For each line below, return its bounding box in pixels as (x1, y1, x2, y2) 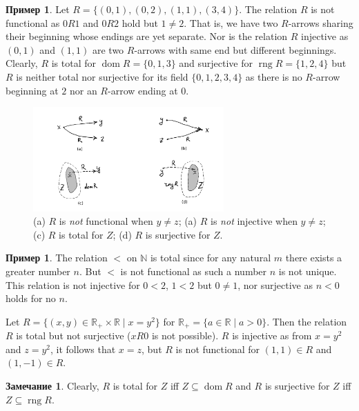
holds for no (6, 291, 56, 305)
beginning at (6, 83, 59, 97)
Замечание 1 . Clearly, (6, 379, 99, 393)
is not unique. (278, 264, 337, 279)
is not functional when (59, 214, 153, 228)
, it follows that (50, 341, 116, 356)
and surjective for (179, 56, 253, 70)
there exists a (285, 250, 342, 265)
